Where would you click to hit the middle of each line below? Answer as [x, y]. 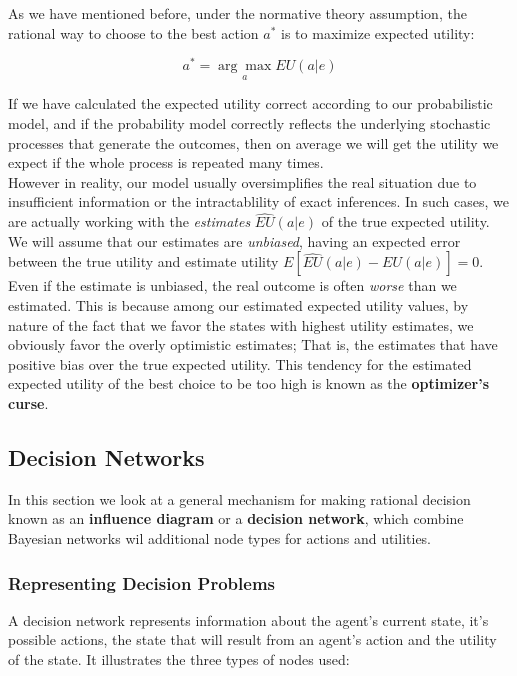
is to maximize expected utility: [378, 32]
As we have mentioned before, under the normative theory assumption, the [237, 13]
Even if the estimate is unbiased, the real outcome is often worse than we [232, 285]
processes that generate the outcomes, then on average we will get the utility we [253, 142]
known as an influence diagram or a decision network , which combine [236, 518]
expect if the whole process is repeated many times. [166, 162]
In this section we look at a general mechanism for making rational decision [239, 498]
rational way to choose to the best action [133, 32]
